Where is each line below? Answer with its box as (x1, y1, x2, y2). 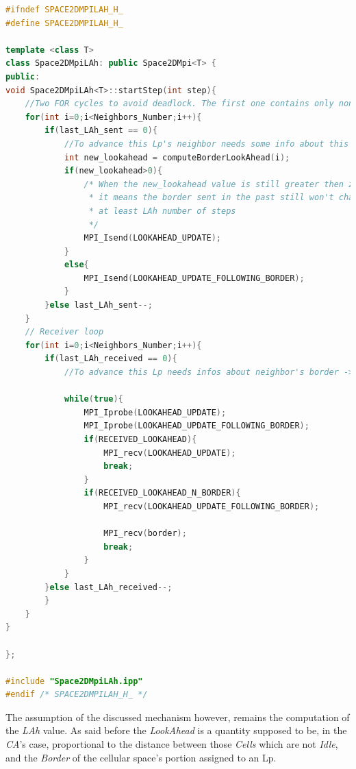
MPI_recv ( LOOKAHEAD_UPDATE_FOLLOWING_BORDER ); (103, 501, 320, 511)
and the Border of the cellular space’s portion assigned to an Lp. (5, 750, 277, 764)
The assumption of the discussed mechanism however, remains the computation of (5, 709, 350, 724)
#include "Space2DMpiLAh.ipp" (5, 676, 143, 686)
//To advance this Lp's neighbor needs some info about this (64, 138, 349, 149)
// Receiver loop (25, 327, 104, 337)
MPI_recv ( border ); (103, 528, 187, 539)
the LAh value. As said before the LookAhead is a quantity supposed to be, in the (5, 723, 347, 737)
